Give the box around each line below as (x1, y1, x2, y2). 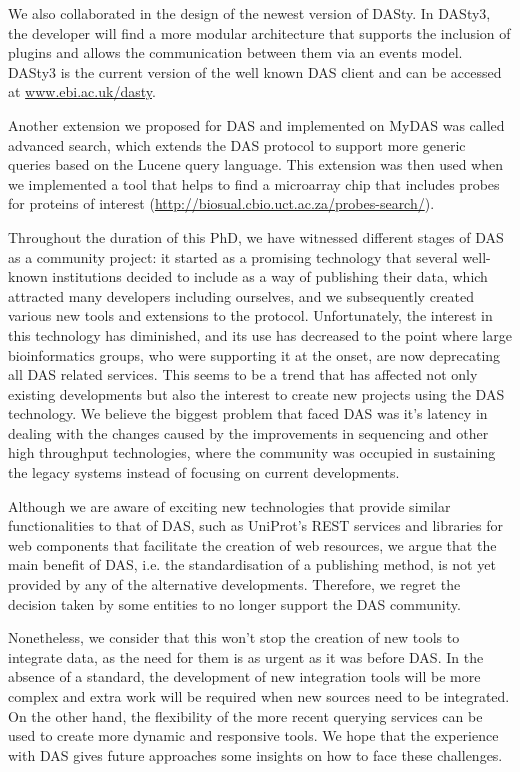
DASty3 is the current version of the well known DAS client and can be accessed (8, 61, 502, 82)
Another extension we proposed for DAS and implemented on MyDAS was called (8, 114, 505, 135)
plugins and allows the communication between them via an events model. (8, 42, 463, 63)
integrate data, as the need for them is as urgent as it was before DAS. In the (8, 646, 484, 667)
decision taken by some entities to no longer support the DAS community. (8, 593, 461, 614)
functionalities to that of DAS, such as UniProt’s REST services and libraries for (8, 515, 504, 536)
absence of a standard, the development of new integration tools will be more (8, 666, 481, 687)
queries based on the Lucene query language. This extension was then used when (8, 154, 503, 175)
